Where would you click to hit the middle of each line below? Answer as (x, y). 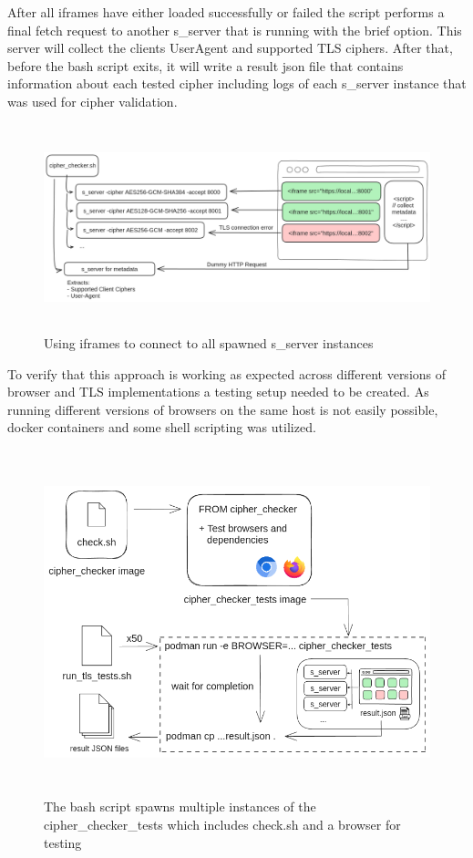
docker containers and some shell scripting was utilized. (162, 427)
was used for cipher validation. (93, 101)
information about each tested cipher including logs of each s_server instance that (237, 83)
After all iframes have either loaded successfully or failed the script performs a (226, 12)
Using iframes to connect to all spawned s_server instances (209, 342)
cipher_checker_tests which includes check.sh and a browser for (222, 825)
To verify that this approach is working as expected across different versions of (227, 373)
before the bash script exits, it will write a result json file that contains (206, 65)
